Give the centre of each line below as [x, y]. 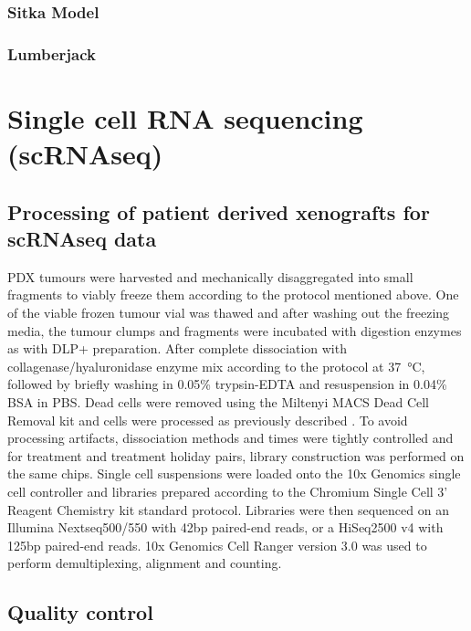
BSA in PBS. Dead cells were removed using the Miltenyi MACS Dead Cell [218, 402]
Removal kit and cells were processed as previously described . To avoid [208, 420]
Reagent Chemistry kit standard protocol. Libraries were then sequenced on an [228, 509]
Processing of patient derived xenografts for [219, 211]
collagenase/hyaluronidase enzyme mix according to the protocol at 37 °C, [216, 366]
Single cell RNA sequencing [185, 117]
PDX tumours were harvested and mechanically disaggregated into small [210, 276]
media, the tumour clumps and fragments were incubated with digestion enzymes [235, 330]
